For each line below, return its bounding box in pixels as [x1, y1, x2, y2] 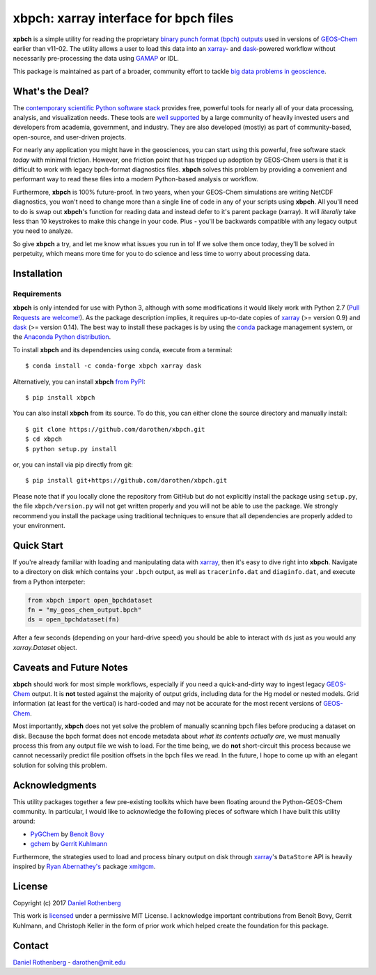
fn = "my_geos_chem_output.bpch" [27, 605, 142, 614]
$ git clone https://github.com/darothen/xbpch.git [25, 425, 205, 433]
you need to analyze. [13, 227, 73, 235]
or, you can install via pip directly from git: [13, 460, 134, 469]
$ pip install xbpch [25, 393, 95, 401]
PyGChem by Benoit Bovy [30, 830, 104, 838]
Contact [13, 939, 49, 951]
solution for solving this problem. [13, 761, 107, 769]
